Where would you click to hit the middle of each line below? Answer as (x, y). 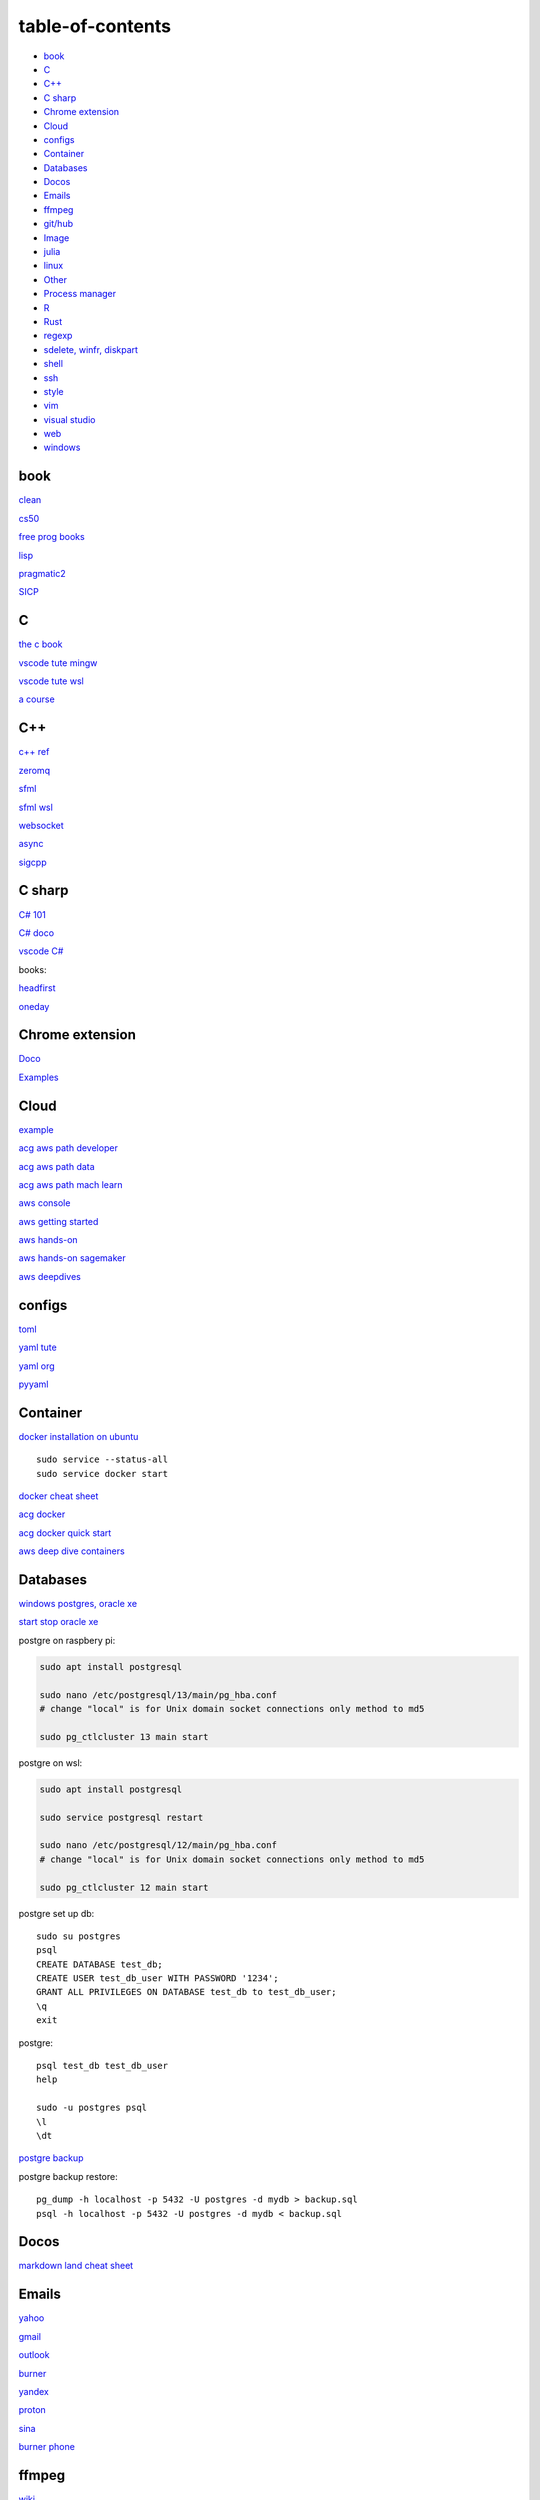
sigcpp (32, 862)
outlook (34, 2355)
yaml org (36, 1366)
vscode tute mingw (58, 662)
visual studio (69, 419)
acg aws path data (56, 1166)
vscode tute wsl (51, 681)
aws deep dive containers (71, 1551)
